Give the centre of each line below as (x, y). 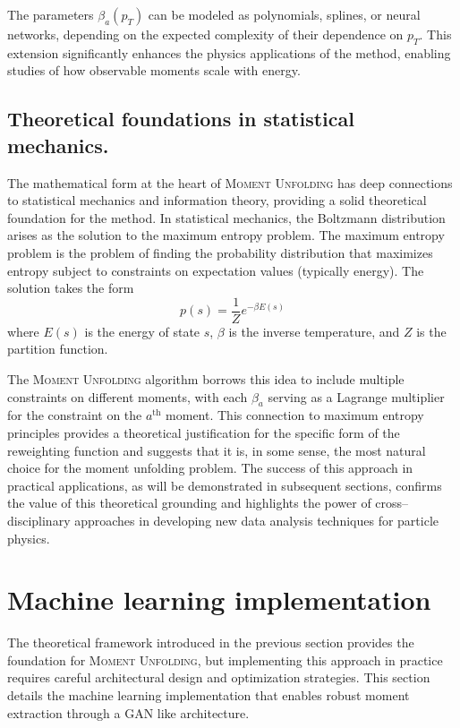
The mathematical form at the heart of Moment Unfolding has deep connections (230, 182)
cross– (392, 503)
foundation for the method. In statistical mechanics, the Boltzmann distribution (226, 217)
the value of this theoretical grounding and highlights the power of (189, 503)
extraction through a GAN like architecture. (128, 712)
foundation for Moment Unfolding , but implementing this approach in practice (225, 659)
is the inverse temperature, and (314, 331)
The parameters (51, 14)
